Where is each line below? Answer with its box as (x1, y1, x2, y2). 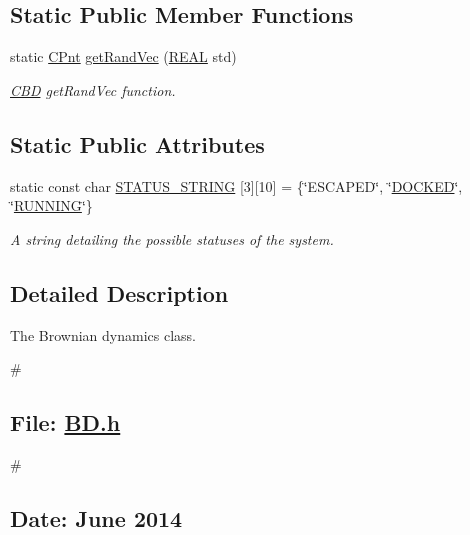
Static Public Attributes (10, 128, 265, 159)
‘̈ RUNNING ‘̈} (10, 195, 93, 216)
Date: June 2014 (10, 502, 183, 533)
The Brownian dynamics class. (10, 324, 196, 345)
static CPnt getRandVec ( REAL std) (10, 46, 237, 67)
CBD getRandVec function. (10, 79, 176, 100)
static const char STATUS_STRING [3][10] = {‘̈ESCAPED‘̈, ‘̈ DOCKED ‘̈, (10, 175, 463, 196)
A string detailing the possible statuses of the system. (10, 228, 334, 249)
